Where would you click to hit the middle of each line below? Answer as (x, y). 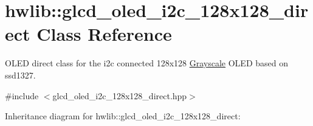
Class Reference (104, 34)
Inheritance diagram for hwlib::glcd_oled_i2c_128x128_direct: (123, 116)
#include (22, 95)
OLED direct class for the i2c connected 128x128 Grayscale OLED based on (147, 63)
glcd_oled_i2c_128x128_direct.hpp (120, 95)
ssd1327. (20, 75)
